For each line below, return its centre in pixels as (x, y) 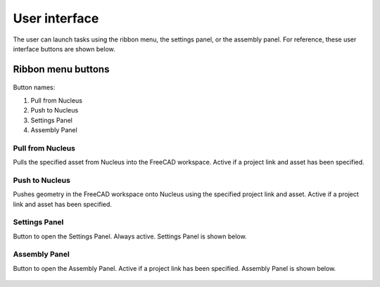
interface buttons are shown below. (64, 49)
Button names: (34, 87)
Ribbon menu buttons (61, 69)
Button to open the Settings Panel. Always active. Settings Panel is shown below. (130, 236)
